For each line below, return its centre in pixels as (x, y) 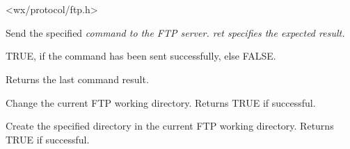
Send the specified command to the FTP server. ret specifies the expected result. (175, 32)
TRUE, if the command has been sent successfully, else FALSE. (141, 56)
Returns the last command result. (77, 79)
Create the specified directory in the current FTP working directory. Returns (170, 126)
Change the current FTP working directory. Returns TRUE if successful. (161, 102)
